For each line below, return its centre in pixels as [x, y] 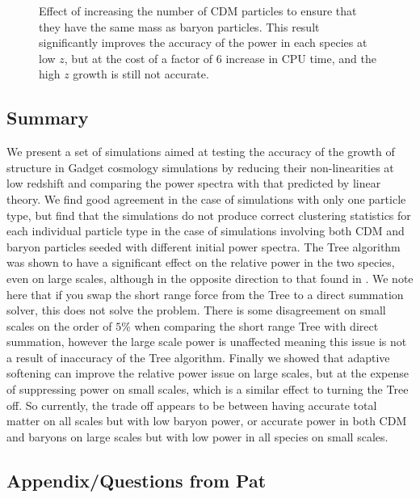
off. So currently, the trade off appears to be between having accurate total [192, 405]
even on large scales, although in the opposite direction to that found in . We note [210, 278]
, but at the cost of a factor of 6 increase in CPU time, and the [220, 58]
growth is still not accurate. [141, 74]
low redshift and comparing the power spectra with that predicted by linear [194, 183]
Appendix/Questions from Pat [136, 480]
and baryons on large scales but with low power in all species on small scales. [197, 436]
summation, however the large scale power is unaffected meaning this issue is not [207, 342]
